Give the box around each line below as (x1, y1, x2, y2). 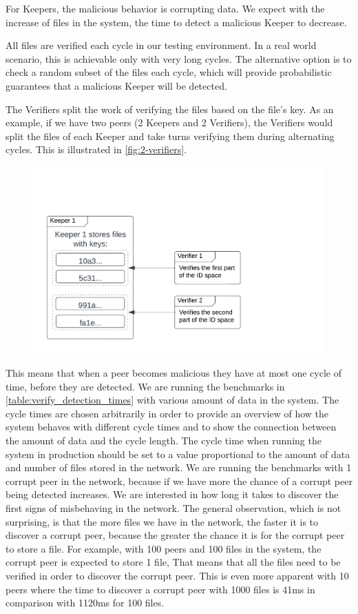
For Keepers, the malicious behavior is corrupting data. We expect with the (6, 1, 325, 15)
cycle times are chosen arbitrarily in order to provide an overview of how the (6, 406, 329, 420)
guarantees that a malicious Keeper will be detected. (6, 78, 227, 92)
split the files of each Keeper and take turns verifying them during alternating (6, 128, 335, 143)
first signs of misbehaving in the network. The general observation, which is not (6, 500, 341, 515)
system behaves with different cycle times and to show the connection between (6, 419, 337, 434)
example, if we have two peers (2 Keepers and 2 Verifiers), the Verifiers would (6, 115, 333, 130)
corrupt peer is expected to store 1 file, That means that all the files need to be (6, 555, 341, 569)
